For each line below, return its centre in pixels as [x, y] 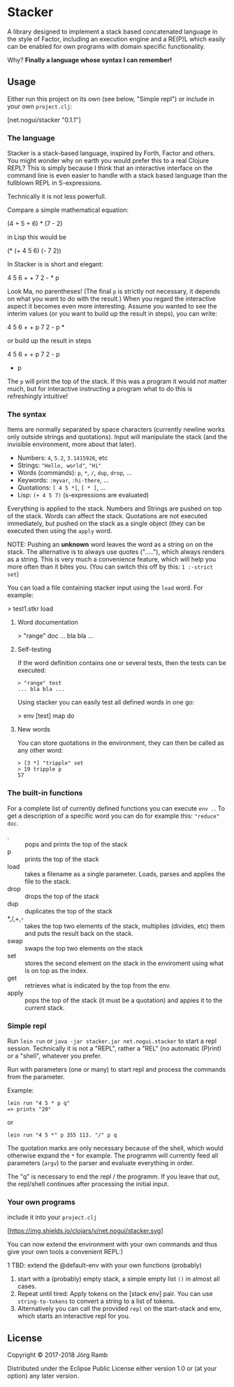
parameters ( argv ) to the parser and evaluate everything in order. [101, 1162]
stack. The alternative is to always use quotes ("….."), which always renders [116, 552]
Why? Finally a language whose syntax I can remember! [90, 59]
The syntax [27, 414]
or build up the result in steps [50, 341]
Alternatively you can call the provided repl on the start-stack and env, [119, 1309]
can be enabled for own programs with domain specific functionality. [106, 46]
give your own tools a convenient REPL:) [65, 1252]
